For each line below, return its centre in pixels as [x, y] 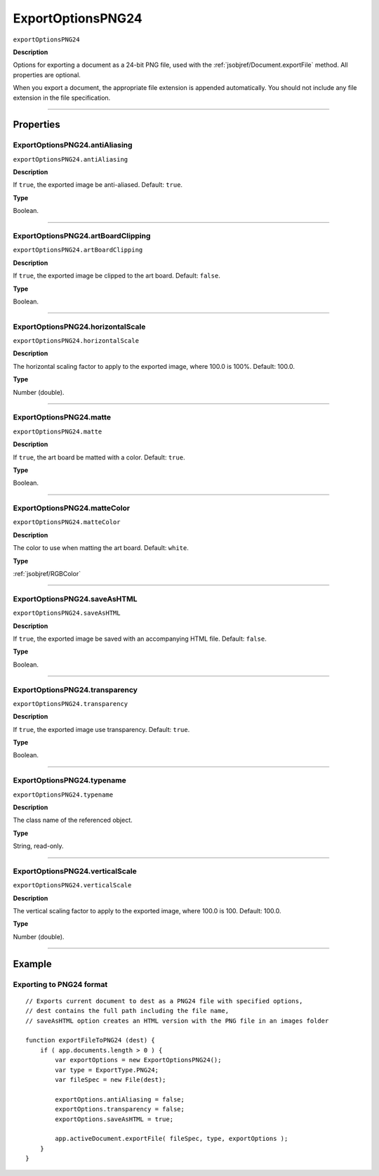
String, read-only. [38, 846]
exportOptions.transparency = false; [120, 1109]
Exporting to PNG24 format [60, 984]
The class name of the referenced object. [73, 820]
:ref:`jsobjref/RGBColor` [47, 574]
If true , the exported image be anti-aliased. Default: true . [98, 185]
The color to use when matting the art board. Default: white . [101, 548]
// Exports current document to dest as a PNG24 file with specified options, [164, 1001]
